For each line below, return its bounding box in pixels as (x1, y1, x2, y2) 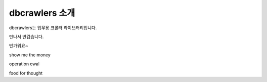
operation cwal (9, 61, 40, 67)
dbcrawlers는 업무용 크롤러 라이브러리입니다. (9, 25, 97, 31)
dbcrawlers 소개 (9, 7, 75, 18)
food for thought (9, 70, 43, 76)
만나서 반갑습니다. (9, 34, 44, 40)
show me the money (9, 52, 51, 58)
